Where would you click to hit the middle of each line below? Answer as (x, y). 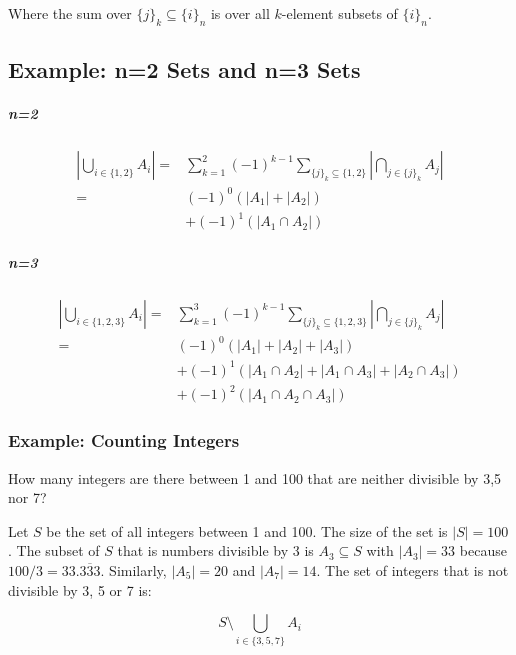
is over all (240, 13)
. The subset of (54, 550)
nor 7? (27, 497)
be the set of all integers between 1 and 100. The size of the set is (247, 530)
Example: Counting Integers (124, 440)
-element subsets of (339, 13)
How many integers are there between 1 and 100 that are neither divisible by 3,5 (255, 477)
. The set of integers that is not (412, 570)
